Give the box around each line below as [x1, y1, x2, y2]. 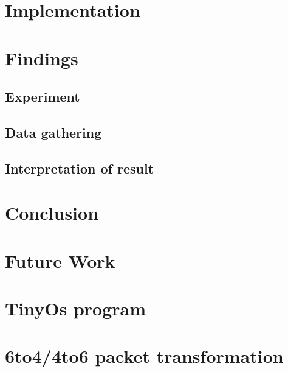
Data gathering [5, 122, 102, 141]
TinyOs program [5, 296, 146, 321]
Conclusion [5, 200, 99, 225]
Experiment [5, 87, 80, 106]
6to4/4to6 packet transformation [5, 343, 284, 368]
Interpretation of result [5, 158, 154, 177]
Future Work [5, 248, 115, 273]
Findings [5, 45, 78, 70]
